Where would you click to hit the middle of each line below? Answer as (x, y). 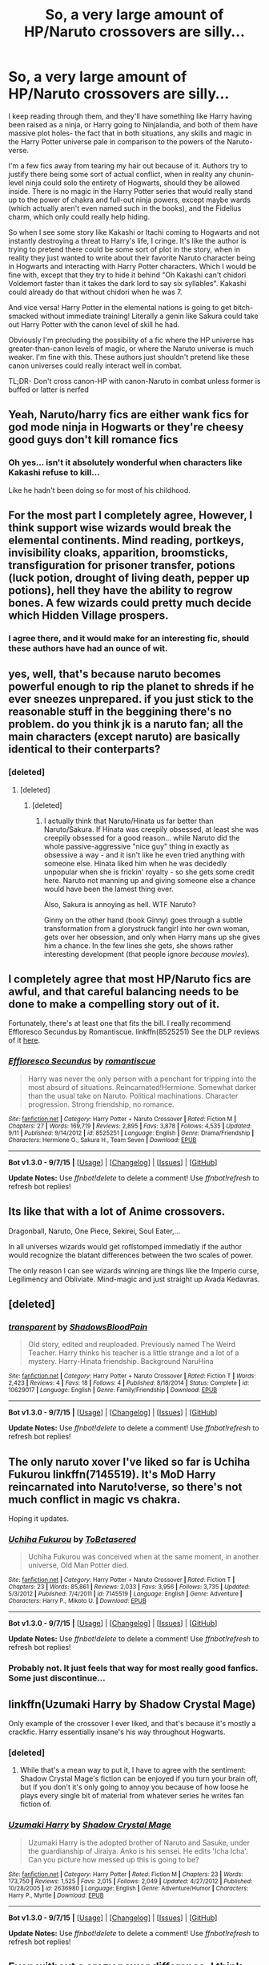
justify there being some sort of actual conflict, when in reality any (117, 174)
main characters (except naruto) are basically (124, 737)
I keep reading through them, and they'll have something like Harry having (130, 116)
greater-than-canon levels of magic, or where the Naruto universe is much (131, 348)
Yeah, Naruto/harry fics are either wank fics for (129, 415)
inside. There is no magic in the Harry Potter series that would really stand (130, 191)
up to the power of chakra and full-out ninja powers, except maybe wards (129, 200)
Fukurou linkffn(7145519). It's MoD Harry (112, 1474)
